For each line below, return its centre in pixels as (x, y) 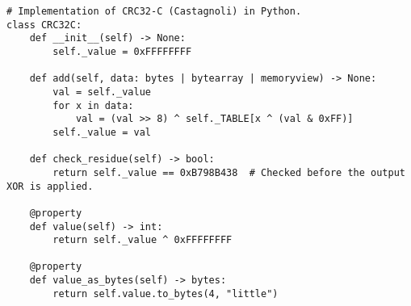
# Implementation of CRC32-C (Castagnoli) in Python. (154, 11)
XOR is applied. (50, 186)
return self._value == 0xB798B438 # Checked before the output (229, 172)
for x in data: (93, 105)
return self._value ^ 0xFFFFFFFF (143, 240)
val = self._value (102, 92)
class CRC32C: (44, 25)
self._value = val (102, 132)
